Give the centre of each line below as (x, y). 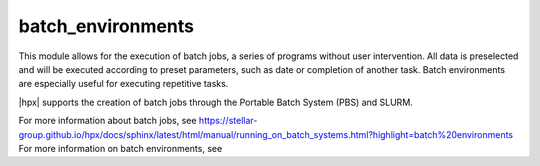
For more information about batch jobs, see (107, 121)
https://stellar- (228, 121)
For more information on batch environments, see (120, 148)
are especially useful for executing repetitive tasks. (123, 84)
